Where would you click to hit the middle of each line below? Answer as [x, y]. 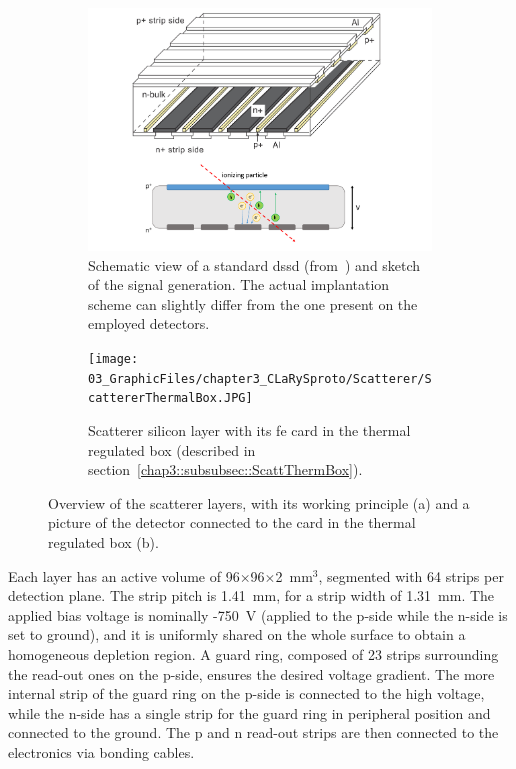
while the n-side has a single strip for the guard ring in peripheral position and [249, 712]
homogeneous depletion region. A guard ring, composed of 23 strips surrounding [253, 653]
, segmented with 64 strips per [411, 575]
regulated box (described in [172, 449]
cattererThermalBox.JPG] [170, 398]
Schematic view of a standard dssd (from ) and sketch [254, 264]
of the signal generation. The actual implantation [239, 284]
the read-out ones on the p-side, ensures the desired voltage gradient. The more [251, 673]
